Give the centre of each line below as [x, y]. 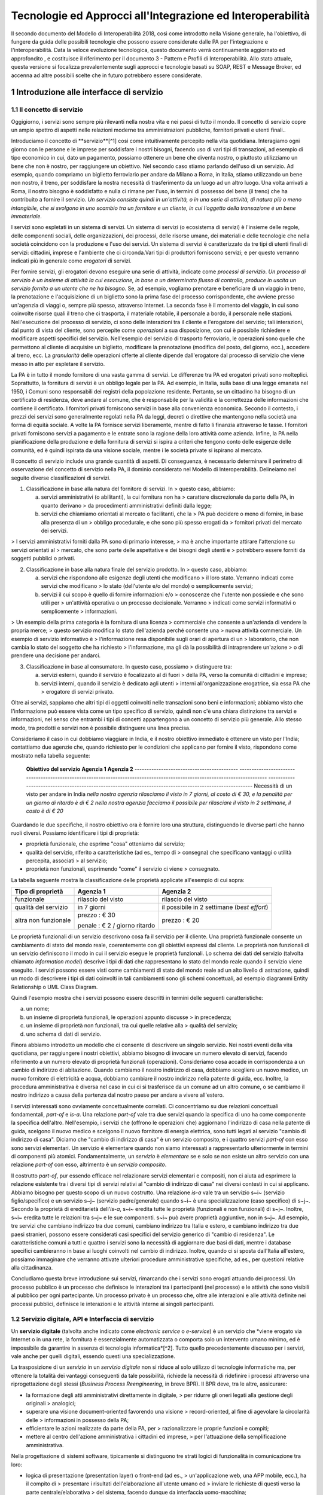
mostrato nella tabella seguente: [51, 755]
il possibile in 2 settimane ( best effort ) [215, 907]
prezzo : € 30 [97, 915]
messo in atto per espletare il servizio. [58, 364]
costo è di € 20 [45, 811]
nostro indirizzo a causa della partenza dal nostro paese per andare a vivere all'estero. [118, 1095]
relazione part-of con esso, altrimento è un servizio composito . [89, 1165]
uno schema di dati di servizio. [64, 1034]
